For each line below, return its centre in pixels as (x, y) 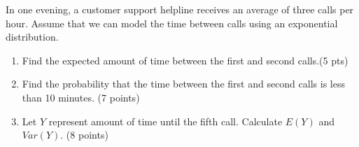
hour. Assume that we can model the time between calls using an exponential (172, 23)
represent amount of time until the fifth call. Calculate (166, 121)
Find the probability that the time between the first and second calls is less (183, 84)
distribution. (32, 37)
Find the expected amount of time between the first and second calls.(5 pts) (185, 60)
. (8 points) (84, 135)
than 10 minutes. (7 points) (81, 97)
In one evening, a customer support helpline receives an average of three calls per (180, 9)
